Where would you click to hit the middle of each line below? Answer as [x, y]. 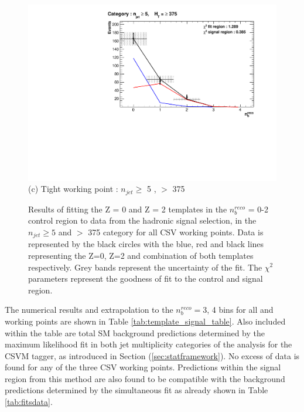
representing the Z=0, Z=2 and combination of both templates [141, 255]
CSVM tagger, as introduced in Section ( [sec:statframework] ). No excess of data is [152, 355]
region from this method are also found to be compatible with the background [145, 378]
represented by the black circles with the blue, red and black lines [146, 244]
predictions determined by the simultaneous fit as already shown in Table [136, 390]
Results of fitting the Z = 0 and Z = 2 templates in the [128, 209]
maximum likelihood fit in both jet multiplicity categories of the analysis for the [148, 344]
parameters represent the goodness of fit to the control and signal [146, 278]
